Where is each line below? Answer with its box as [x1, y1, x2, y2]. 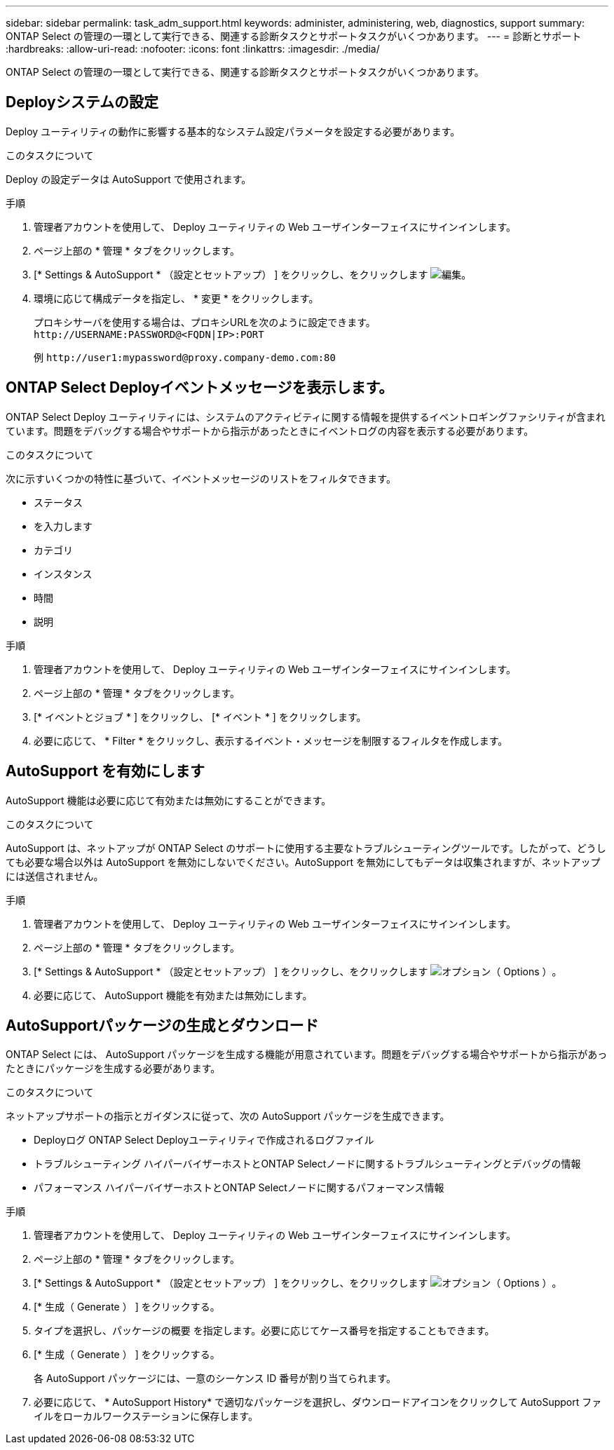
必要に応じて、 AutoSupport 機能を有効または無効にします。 [34, 989, 313, 1001]
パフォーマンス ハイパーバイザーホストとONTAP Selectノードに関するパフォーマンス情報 [34, 1181, 444, 1194]
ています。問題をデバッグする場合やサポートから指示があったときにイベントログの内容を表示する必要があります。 [6, 424, 534, 437]
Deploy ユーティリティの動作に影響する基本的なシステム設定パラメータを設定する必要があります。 [6, 125, 460, 137]
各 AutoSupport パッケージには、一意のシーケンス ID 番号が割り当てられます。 [34, 1372, 396, 1385]
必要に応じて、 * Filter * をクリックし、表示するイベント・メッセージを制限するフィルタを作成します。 [34, 734, 508, 747]
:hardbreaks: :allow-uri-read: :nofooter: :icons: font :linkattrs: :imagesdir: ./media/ [6, 43, 380, 55]
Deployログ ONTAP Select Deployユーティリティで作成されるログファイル [34, 1134, 374, 1146]
